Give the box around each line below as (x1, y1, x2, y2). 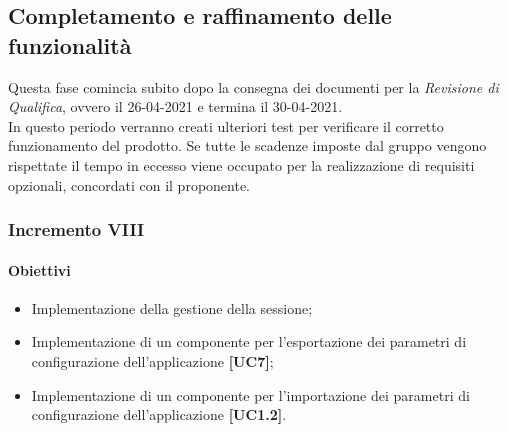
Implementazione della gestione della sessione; (31, 297, 313, 318)
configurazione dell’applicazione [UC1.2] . (31, 404, 287, 425)
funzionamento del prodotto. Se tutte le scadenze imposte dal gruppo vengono (8, 135, 487, 156)
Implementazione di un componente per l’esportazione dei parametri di (31, 331, 467, 352)
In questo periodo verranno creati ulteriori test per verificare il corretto (8, 115, 444, 136)
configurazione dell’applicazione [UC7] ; (31, 350, 274, 371)
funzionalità (8, 29, 132, 60)
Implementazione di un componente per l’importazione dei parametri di (31, 384, 470, 405)
